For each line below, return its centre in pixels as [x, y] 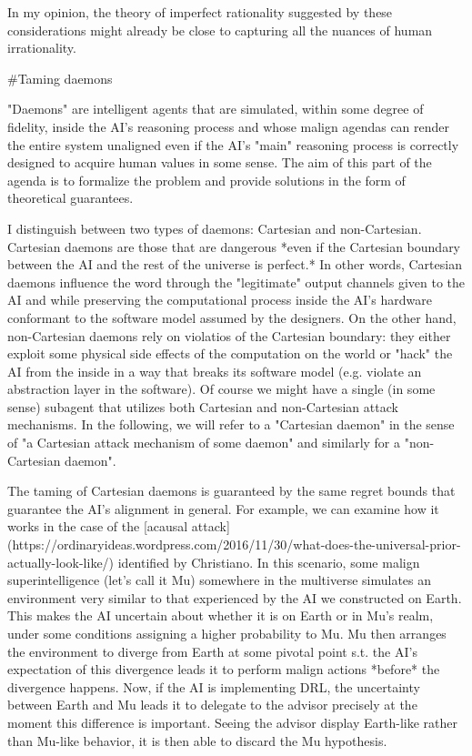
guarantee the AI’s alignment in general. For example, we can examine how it [223, 508]
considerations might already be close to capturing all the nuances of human [220, 30]
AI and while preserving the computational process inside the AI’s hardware [220, 300]
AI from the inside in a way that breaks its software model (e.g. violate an [215, 371]
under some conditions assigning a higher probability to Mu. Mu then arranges [227, 633]
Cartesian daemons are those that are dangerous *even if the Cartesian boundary [234, 246]
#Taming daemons [60, 78]
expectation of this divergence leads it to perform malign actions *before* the [224, 669]
